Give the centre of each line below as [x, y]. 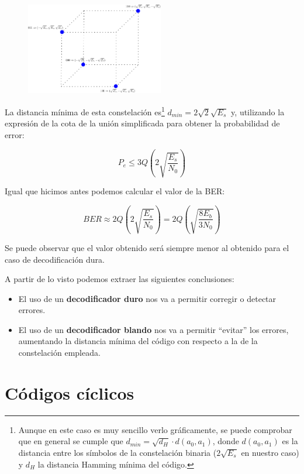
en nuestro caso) [270, 452]
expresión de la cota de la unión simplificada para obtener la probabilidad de [142, 123]
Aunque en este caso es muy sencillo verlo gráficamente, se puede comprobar [155, 429]
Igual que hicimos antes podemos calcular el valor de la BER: [115, 191]
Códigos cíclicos [70, 392]
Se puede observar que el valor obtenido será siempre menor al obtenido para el [147, 247]
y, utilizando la [258, 111]
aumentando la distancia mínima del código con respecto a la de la [138, 341]
